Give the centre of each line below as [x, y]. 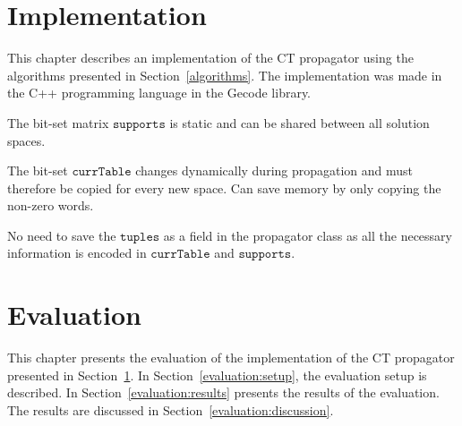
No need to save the [62, 235]
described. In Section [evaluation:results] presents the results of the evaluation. [223, 392]
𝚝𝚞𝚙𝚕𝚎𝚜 [140, 237]
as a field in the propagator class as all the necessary [308, 235]
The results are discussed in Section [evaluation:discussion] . [171, 409]
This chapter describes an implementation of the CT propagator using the [210, 58]
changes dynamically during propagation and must [274, 170]
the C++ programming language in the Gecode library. [159, 93]
